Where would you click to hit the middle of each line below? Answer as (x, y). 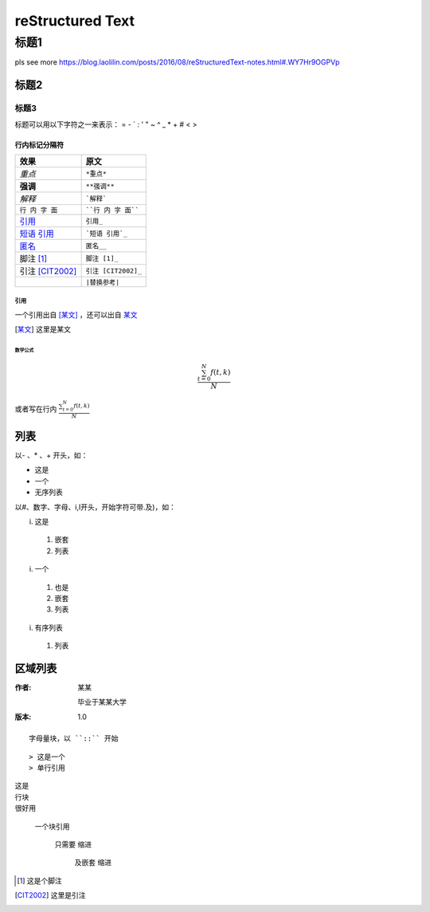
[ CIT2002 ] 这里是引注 (50, 895)
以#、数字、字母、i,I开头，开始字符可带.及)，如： (96, 507)
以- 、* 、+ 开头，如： (51, 455)
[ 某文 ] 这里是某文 (43, 329)
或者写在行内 (36, 409)
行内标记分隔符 (39, 144)
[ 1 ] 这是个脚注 (40, 880)
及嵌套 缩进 (93, 863)
